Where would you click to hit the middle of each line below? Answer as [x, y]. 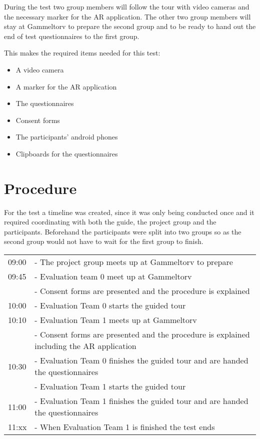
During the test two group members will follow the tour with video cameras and [127, 6]
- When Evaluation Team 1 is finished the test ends [125, 427]
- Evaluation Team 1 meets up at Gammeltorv [116, 320]
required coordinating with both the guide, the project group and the [110, 222]
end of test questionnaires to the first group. [72, 36]
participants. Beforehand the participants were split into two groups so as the [123, 231]
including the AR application [85, 346]
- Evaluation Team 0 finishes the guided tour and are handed [141, 360]
